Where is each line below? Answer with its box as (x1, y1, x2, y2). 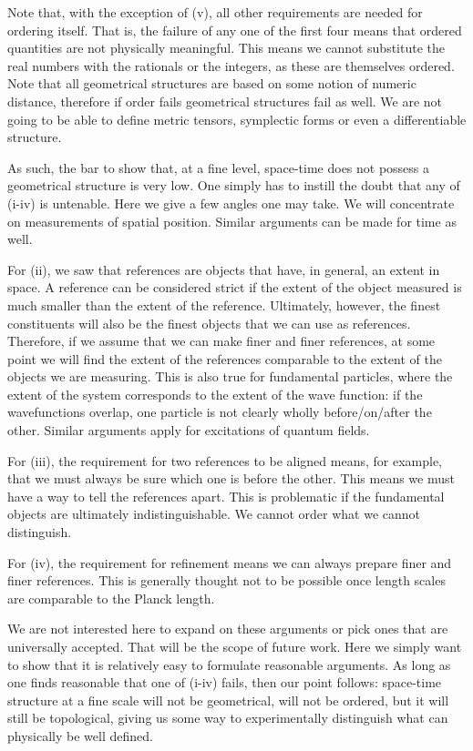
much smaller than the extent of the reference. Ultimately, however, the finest (7, 295, 441, 314)
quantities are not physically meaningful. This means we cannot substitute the (7, 38, 446, 57)
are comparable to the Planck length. (7, 588, 215, 607)
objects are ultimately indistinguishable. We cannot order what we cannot (7, 504, 421, 523)
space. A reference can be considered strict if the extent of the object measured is (7, 278, 462, 297)
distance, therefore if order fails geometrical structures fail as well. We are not (7, 91, 443, 110)
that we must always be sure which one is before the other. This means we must (7, 469, 455, 488)
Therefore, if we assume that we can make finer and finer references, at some (7, 331, 436, 350)
